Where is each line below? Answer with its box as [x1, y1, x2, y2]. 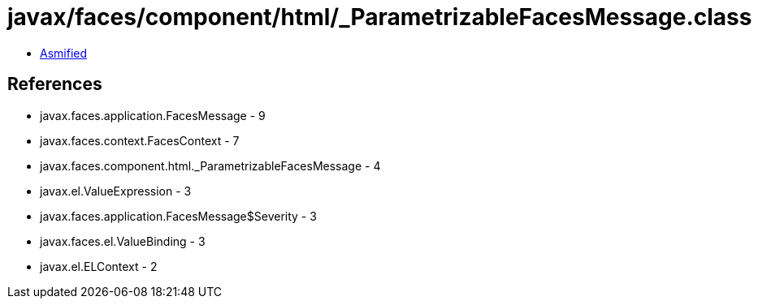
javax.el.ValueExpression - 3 [40, 183, 192, 198]
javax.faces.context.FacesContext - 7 [40, 133, 240, 148]
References [7, 74, 102, 95]
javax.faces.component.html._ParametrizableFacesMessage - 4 [40, 158, 381, 173]
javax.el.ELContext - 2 [40, 259, 158, 273]
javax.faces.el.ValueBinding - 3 [40, 234, 206, 248]
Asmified [40, 45, 88, 60]
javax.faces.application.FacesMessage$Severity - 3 [40, 208, 317, 223]
